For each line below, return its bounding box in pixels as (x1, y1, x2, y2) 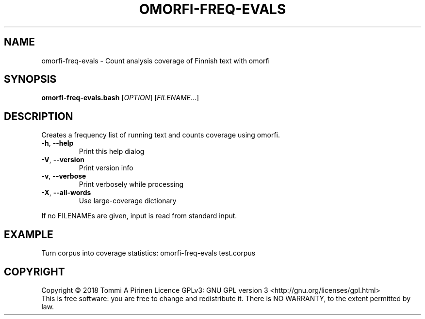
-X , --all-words (41, 188, 91, 197)
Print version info (79, 164, 133, 172)
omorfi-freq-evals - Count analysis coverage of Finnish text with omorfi (41, 56, 270, 65)
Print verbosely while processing (79, 180, 184, 189)
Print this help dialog (79, 147, 145, 156)
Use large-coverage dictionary (79, 197, 177, 205)
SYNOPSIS (4, 73, 57, 86)
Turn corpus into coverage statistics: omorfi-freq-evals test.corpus (41, 249, 256, 258)
